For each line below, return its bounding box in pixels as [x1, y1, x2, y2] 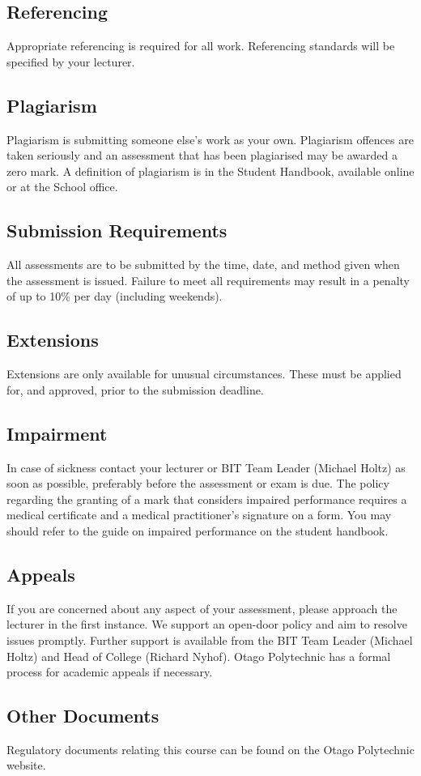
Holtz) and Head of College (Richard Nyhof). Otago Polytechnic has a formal [6, 647, 391, 664]
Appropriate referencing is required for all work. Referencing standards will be [6, 37, 395, 54]
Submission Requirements [6, 218, 228, 243]
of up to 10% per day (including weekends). [6, 288, 223, 305]
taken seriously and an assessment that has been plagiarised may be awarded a [6, 147, 398, 164]
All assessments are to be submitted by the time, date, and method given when [6, 256, 400, 273]
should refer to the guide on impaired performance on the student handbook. [6, 522, 389, 539]
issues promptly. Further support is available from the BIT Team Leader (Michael [6, 631, 413, 648]
